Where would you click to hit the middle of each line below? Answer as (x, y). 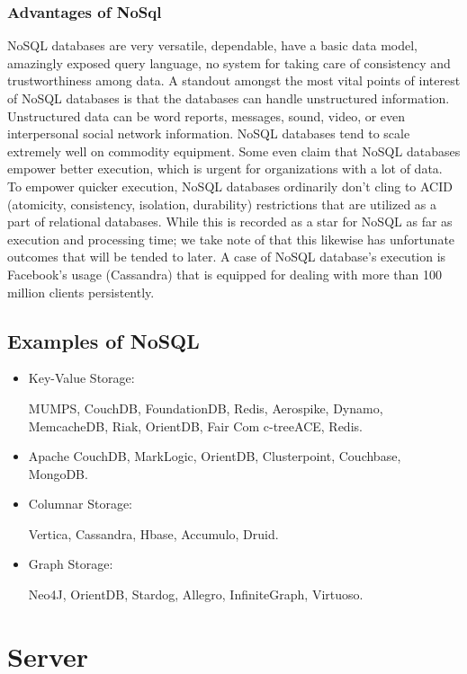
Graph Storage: (71, 564)
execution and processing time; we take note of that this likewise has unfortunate (231, 239)
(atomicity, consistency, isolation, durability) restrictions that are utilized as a (222, 204)
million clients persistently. (81, 292)
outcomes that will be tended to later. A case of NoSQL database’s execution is (227, 257)
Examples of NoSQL (103, 340)
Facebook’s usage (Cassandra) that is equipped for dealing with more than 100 (225, 274)
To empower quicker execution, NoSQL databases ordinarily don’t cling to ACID (230, 186)
